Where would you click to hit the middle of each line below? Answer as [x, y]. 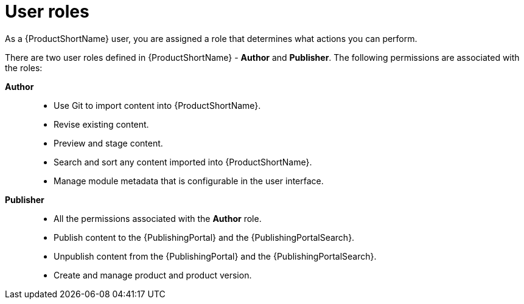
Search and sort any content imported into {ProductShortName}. [183, 162]
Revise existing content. [101, 124]
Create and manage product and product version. [153, 275]
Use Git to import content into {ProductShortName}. [157, 105]
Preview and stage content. [108, 143]
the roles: [24, 67]
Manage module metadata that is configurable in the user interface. [189, 181]
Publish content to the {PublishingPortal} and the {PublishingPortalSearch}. [204, 237]
